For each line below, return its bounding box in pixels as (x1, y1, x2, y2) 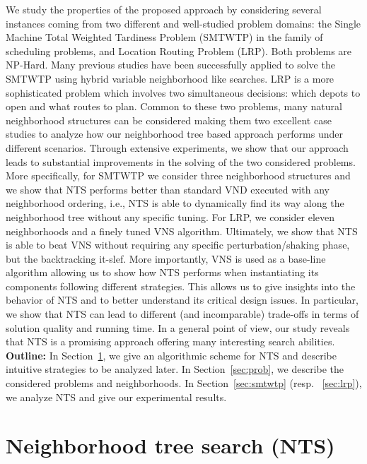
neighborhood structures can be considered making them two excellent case (6, 112, 332, 127)
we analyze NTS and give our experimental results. (6, 389, 227, 404)
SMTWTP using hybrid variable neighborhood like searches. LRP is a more (6, 71, 334, 85)
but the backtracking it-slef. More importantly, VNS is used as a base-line (6, 251, 326, 266)
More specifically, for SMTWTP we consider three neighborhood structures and (6, 168, 351, 183)
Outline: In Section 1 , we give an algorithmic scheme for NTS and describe (6, 347, 337, 362)
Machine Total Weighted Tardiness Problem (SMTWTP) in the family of (6, 30, 323, 44)
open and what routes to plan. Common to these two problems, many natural (6, 99, 342, 114)
